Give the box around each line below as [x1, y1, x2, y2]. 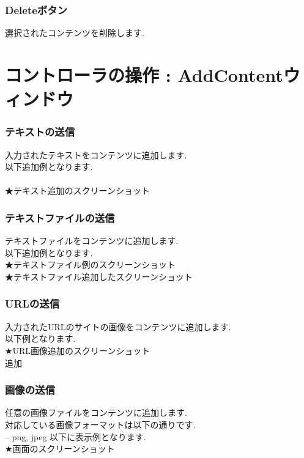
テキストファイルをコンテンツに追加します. [5, 234, 179, 247]
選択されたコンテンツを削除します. [5, 26, 144, 39]
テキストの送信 [5, 124, 75, 139]
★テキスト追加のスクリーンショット [5, 184, 150, 197]
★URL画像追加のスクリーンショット [5, 344, 150, 356]
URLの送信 [5, 296, 59, 311]
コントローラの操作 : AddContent [5, 62, 283, 87]
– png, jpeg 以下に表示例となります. [5, 430, 146, 443]
